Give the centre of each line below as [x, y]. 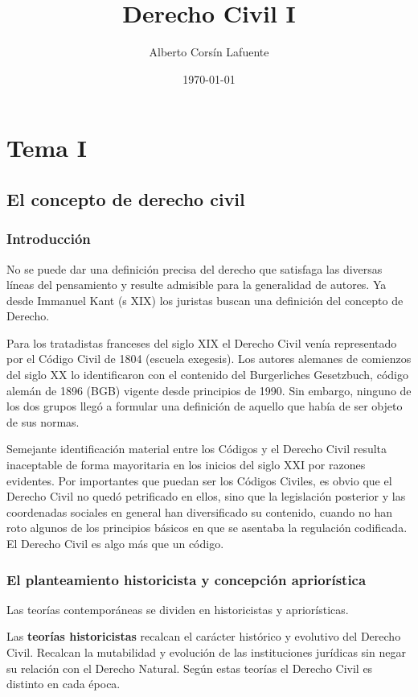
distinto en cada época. [64, 684]
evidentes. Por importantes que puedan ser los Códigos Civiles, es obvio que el [199, 480]
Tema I [47, 148]
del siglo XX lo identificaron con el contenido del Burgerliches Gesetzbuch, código [207, 375]
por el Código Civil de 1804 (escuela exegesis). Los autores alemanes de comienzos [209, 359]
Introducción [49, 239]
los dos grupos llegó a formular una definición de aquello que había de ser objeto [205, 406]
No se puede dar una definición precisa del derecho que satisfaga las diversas [195, 268]
